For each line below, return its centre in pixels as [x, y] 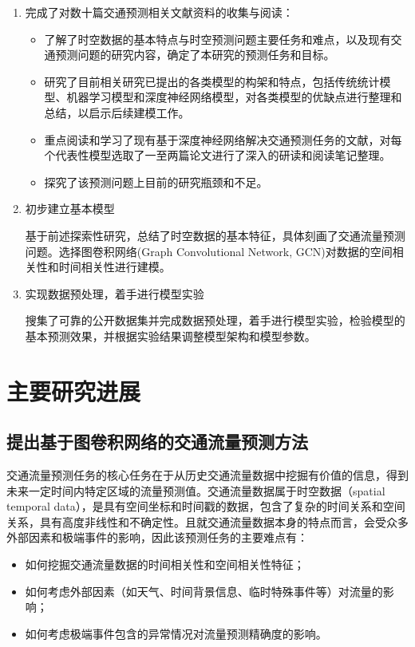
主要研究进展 [74, 391]
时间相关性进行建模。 [115, 267]
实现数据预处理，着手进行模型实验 [115, 293]
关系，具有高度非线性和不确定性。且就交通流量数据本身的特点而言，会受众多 [207, 521]
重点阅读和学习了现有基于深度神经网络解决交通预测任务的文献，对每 [223, 139]
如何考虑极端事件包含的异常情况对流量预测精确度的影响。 [176, 633]
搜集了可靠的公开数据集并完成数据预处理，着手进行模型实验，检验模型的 [215, 320]
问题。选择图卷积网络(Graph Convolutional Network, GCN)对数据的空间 [209, 251]
